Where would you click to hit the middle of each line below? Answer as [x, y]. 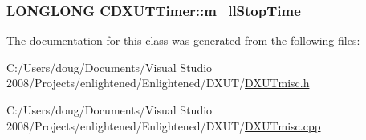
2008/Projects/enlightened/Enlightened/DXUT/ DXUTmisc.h [158, 83]
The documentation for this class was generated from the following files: [183, 40]
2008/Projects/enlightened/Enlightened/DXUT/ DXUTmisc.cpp [164, 125]
